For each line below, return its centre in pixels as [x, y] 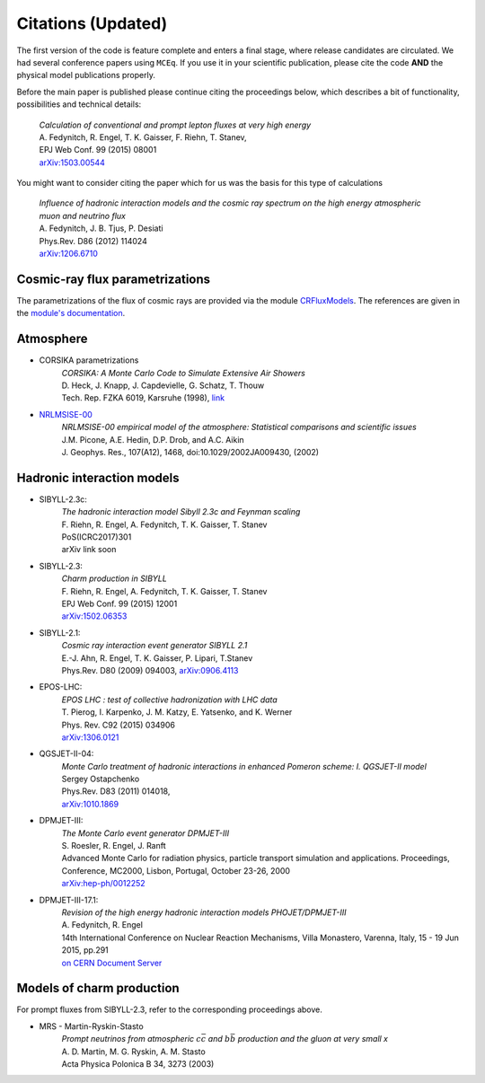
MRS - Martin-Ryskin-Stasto [91, 1026]
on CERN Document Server [112, 963]
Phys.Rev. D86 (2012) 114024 [93, 241]
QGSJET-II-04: [66, 753]
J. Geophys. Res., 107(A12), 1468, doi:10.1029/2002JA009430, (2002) [190, 452]
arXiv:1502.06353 [94, 616]
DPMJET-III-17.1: [69, 900]
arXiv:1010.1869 [90, 804]
